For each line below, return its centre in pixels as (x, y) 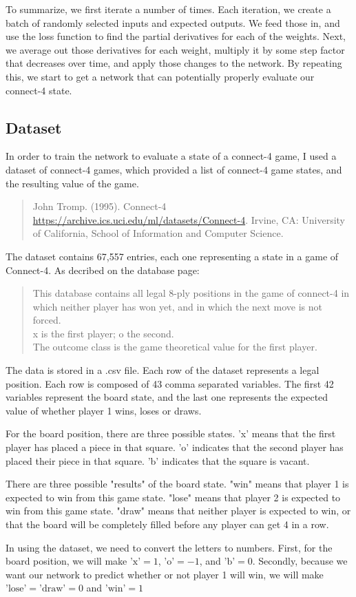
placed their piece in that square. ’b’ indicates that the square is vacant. (158, 460)
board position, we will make (66, 561)
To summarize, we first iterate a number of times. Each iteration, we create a (168, 9)
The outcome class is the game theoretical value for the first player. (175, 347)
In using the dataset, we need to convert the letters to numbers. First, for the (169, 547)
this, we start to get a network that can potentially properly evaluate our (160, 76)
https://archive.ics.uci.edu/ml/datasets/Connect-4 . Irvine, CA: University (189, 219)
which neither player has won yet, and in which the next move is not (178, 306)
